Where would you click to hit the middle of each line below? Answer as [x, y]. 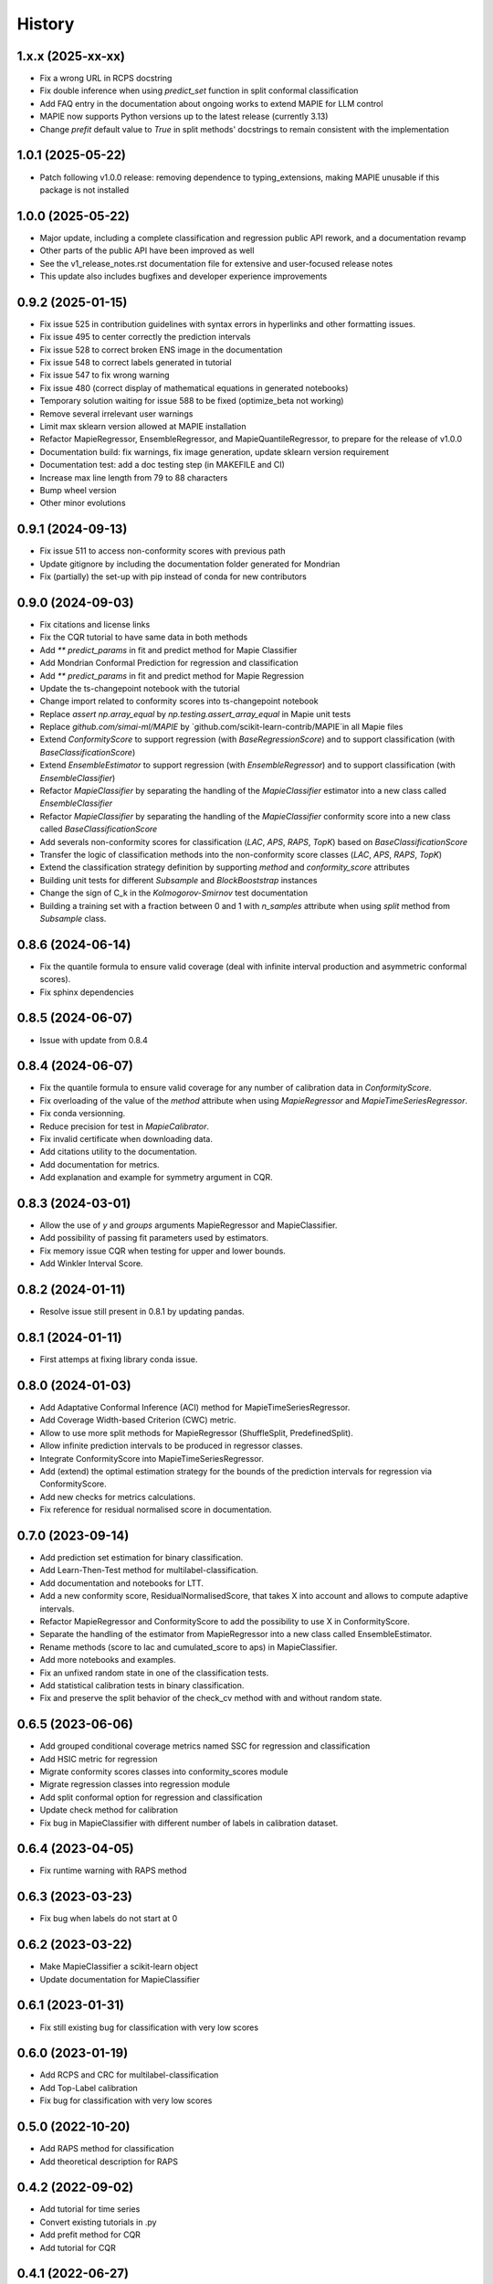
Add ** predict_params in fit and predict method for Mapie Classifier [168, 650]
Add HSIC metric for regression [99, 1759]
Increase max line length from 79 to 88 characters [134, 477]
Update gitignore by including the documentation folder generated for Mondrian [190, 564]
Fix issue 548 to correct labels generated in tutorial [136, 363]
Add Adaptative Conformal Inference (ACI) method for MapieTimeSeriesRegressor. [195, 1407]
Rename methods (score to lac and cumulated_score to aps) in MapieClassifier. [189, 1647]
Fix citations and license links [95, 624]
